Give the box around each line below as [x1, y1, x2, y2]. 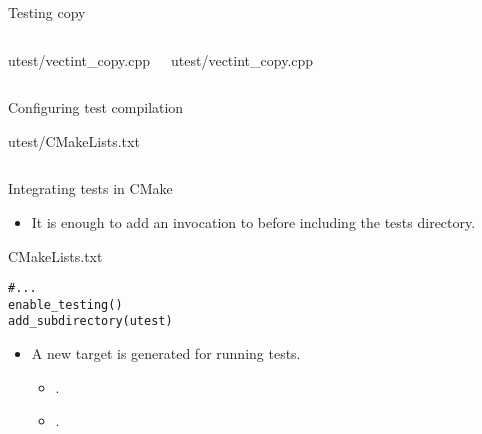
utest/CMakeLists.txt [8, 130, 140, 151]
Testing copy [8, 2, 86, 22]
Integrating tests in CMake [8, 178, 173, 199]
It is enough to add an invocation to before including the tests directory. [31, 211, 476, 232]
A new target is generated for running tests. [31, 343, 301, 364]
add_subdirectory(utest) [8, 314, 173, 329]
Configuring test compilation [8, 97, 184, 118]
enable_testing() [8, 297, 123, 312]
